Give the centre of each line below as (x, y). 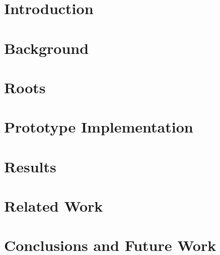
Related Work (54, 206)
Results (30, 166)
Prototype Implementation (99, 127)
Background (47, 48)
